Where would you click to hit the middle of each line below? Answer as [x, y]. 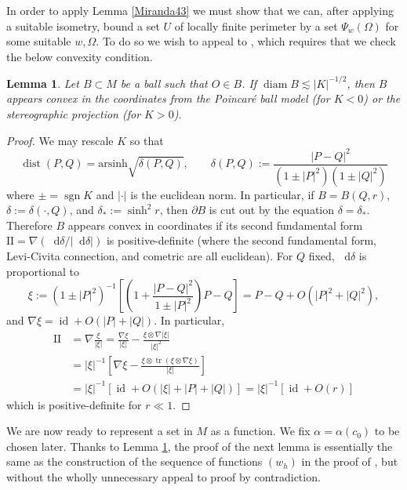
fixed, [322, 256]
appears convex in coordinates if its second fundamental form [215, 225]
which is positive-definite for [74, 404]
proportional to [43, 271]
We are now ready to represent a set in [100, 431]
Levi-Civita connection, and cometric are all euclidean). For [150, 256]
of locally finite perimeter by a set [256, 25]
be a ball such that [164, 83]
